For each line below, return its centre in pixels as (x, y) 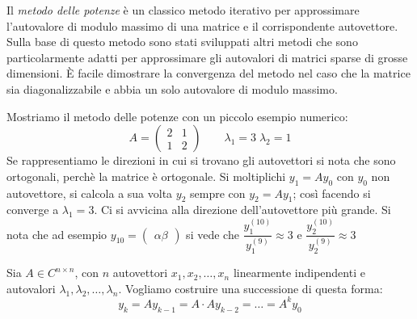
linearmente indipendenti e (299, 273)
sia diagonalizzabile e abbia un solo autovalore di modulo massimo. (172, 88)
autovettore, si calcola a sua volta (90, 193)
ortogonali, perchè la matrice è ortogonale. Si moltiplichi (146, 176)
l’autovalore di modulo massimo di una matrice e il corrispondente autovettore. (202, 25)
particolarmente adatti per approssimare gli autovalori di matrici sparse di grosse (207, 57)
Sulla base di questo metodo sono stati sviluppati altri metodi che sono (182, 42)
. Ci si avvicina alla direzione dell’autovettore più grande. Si (242, 210)
